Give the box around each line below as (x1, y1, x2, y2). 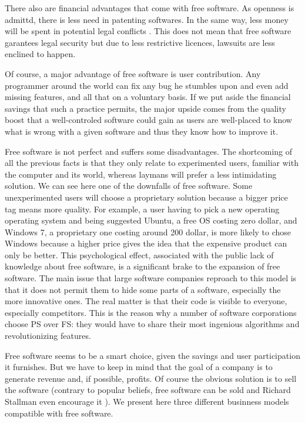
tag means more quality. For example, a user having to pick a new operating (5, 202, 280, 215)
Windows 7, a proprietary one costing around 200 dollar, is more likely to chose (5, 225, 291, 238)
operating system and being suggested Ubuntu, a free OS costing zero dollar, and (5, 214, 297, 227)
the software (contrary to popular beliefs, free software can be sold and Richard (5, 384, 291, 396)
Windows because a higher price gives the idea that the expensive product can (5, 237, 287, 249)
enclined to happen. (5, 48, 76, 60)
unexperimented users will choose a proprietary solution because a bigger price (5, 191, 288, 203)
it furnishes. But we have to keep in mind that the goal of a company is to (5, 361, 273, 373)
